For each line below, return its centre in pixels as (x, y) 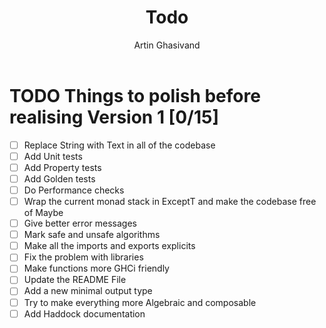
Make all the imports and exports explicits (109, 246)
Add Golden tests (59, 178)
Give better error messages (80, 223)
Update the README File (75, 280)
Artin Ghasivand (167, 45)
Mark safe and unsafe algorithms (92, 235)
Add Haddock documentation (84, 313)
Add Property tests (62, 167)
